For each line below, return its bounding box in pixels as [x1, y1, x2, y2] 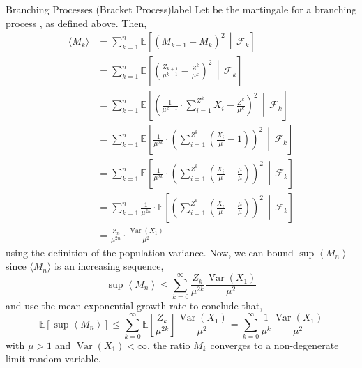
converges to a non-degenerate [210, 337, 339, 352]
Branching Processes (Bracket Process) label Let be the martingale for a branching [6, 2, 357, 16]
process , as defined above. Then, [6, 15, 147, 30]
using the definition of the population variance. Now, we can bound [6, 245, 294, 259]
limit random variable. [6, 351, 101, 366]
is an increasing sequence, [54, 259, 164, 273]
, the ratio [147, 337, 190, 352]
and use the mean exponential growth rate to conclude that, [6, 298, 263, 313]
